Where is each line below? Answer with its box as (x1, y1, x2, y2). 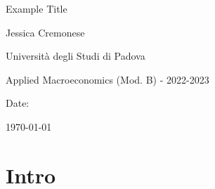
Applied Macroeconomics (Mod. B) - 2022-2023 (6, 72, 209, 86)
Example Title (6, 1, 67, 15)
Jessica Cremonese (6, 25, 85, 39)
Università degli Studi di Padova (6, 48, 145, 63)
